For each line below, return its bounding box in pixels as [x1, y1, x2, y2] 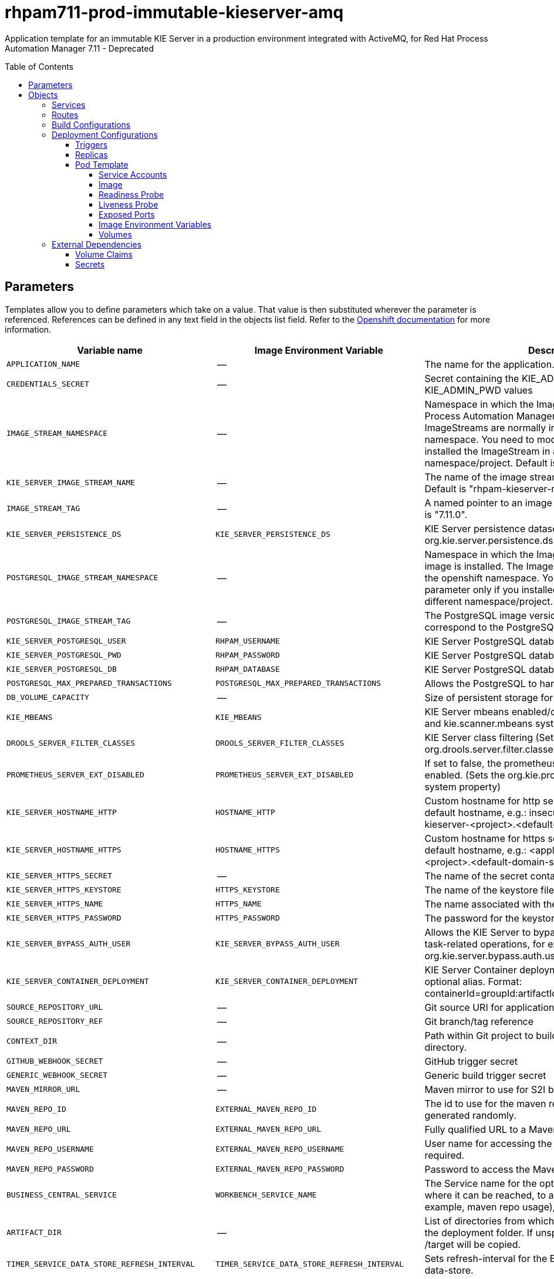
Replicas [75, 149, 108, 160]
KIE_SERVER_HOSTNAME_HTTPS [6, 845, 121, 855]
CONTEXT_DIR [6, 1037, 58, 1046]
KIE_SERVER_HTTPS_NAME [6, 899, 103, 909]
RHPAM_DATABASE [215, 665, 280, 674]
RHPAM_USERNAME [215, 637, 280, 646]
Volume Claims [75, 249, 133, 259]
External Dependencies [52, 239, 142, 249]
